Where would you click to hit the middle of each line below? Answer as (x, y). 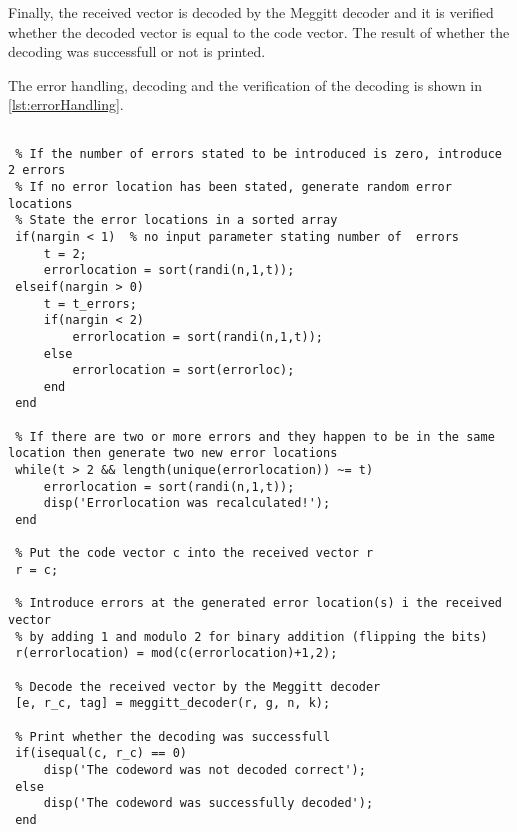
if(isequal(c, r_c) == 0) (101, 753)
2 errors (37, 170)
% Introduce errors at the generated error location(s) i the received (258, 603)
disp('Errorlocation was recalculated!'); (187, 503)
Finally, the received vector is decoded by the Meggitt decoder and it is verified (251, 12)
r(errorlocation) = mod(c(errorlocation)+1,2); (176, 653)
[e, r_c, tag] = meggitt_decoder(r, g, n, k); (173, 703)
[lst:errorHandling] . (66, 104)
